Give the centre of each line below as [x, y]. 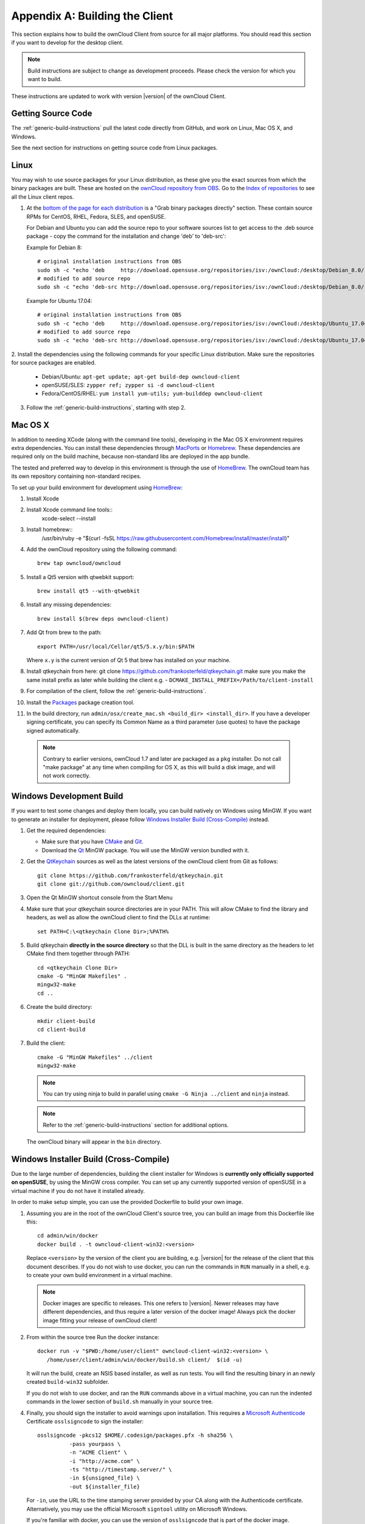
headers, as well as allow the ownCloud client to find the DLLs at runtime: [118, 917]
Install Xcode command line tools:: [69, 510]
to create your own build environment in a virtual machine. [99, 1275]
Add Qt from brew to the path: [64, 632]
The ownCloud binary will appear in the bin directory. [94, 1142]
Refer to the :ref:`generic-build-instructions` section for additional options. [136, 1125]
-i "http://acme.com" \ [104, 1461]
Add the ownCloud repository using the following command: [102, 549]
